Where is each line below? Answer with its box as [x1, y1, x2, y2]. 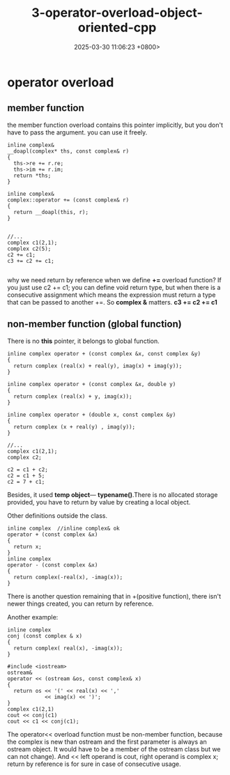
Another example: [7, 613, 59, 621]
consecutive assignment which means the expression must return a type [7, 291, 216, 299]
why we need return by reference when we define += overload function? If [7, 275, 222, 284]
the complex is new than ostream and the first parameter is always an [7, 737, 207, 746]
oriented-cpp [77, 20, 157, 36]
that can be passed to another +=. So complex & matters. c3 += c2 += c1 [7, 298, 217, 306]
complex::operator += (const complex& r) [7, 197, 130, 204]
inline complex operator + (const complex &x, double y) [7, 381, 176, 387]
